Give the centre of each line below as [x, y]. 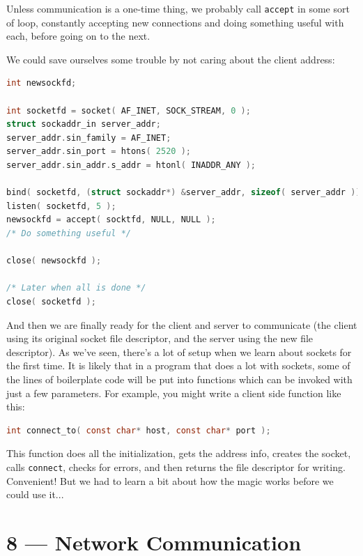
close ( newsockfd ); [54, 261]
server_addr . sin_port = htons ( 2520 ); [99, 152]
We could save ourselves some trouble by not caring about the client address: [171, 59]
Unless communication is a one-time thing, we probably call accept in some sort [178, 8]
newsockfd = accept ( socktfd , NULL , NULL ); [111, 220]
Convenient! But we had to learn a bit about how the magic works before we [170, 480]
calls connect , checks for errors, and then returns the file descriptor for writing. [176, 466]
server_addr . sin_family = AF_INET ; [89, 138]
